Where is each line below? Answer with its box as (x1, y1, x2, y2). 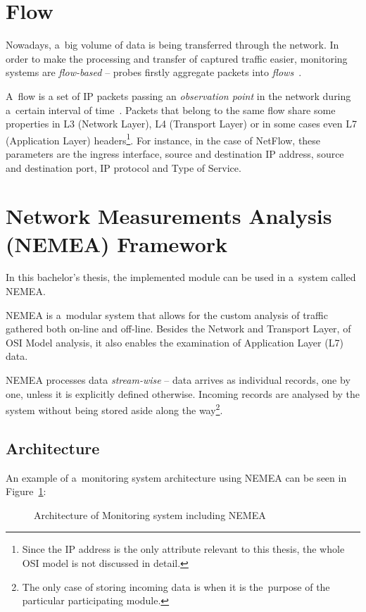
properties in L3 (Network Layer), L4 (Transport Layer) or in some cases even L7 (6, 116, 357, 131)
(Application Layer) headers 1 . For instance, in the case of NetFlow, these (6, 130, 321, 147)
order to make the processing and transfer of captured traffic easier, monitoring (6, 51, 348, 65)
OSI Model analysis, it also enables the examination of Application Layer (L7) (6, 335, 343, 349)
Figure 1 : (6, 484, 46, 499)
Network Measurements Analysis (6, 201, 332, 230)
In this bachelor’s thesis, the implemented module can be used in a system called (6, 270, 356, 285)
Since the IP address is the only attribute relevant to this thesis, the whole (22, 542, 345, 556)
